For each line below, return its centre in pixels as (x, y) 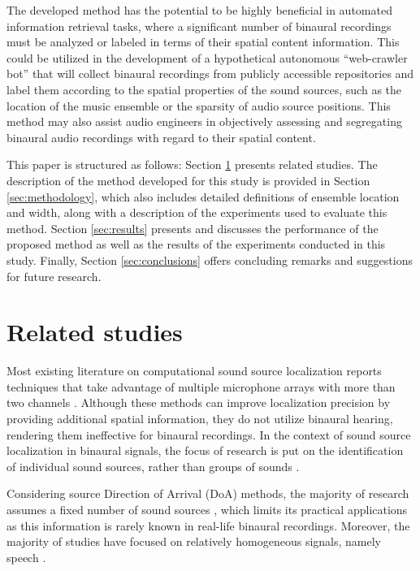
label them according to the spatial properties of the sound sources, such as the (204, 89)
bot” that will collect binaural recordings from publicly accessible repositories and (210, 74)
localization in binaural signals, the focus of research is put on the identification (205, 450)
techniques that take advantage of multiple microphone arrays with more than (201, 386)
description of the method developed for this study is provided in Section (188, 180)
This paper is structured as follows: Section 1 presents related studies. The (192, 164)
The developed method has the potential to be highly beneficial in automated (199, 10)
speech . (26, 557)
